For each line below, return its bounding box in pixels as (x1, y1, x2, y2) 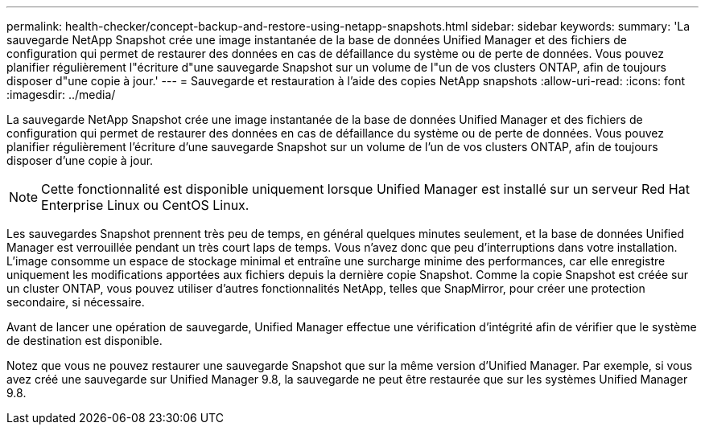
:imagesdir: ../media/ (6, 88, 116, 101)
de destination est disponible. (6, 334, 163, 347)
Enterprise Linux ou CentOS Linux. (41, 197, 249, 213)
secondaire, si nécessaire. (6, 295, 145, 309)
